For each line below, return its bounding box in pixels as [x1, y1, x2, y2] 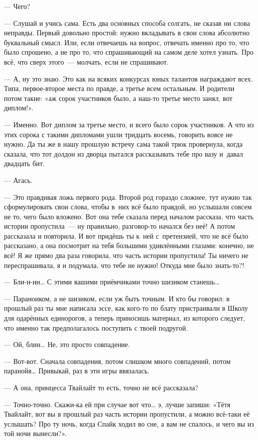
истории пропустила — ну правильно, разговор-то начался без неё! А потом [4, 221, 235, 231]
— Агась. [4, 175, 33, 185]
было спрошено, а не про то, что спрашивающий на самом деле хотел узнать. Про [4, 47, 254, 57]
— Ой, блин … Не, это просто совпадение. [4, 339, 130, 350]
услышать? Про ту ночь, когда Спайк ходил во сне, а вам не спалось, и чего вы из [4, 418, 254, 429]
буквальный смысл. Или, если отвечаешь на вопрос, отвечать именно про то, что [4, 37, 250, 47]
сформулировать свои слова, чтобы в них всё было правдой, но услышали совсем [4, 201, 252, 212]
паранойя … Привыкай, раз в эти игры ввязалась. [4, 365, 150, 376]
